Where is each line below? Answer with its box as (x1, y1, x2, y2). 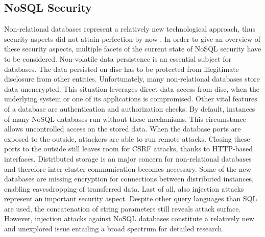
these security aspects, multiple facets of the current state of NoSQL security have (4, 43, 261, 54)
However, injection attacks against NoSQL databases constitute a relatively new (4, 213, 254, 224)
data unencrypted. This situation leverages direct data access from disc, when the (4, 83, 259, 94)
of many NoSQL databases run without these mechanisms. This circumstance (4, 113, 247, 124)
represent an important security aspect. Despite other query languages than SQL (4, 193, 257, 204)
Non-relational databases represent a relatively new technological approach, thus (4, 23, 256, 34)
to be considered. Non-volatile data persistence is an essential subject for (4, 53, 232, 64)
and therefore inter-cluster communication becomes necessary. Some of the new (4, 163, 251, 174)
